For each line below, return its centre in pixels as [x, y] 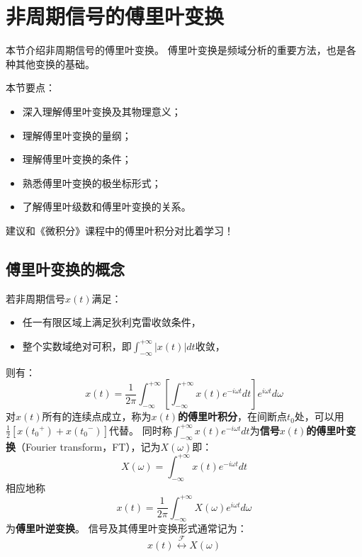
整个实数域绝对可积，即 [77, 345]
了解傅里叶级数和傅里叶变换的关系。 [107, 207]
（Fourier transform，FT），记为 [88, 446]
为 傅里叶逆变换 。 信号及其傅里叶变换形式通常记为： [126, 528]
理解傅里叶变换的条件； [77, 159]
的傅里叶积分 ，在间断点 [233, 416]
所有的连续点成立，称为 [97, 416]
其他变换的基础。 [55, 63]
